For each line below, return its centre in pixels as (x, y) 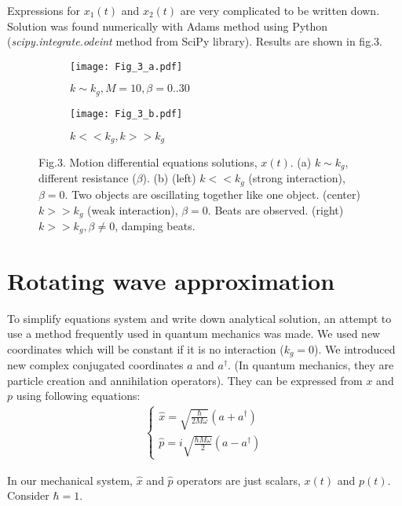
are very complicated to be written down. (280, 10)
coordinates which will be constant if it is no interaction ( (146, 348)
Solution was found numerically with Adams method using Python (168, 26)
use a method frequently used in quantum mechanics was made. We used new (194, 334)
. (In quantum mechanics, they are (311, 365)
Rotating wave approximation (171, 280)
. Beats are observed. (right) (276, 209)
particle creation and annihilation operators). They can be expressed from (185, 380)
